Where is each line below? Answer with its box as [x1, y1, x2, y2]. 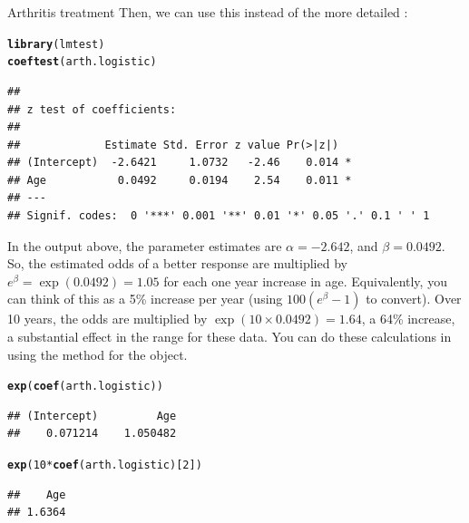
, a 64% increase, [361, 309, 455, 328]
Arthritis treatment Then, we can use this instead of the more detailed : [7, 3, 408, 21]
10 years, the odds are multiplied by [7, 309, 208, 328]
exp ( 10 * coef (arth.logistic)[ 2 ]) [7, 459, 202, 472]
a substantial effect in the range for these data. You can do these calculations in [7, 327, 452, 346]
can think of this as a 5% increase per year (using [7, 289, 283, 308]
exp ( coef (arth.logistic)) [7, 380, 163, 393]
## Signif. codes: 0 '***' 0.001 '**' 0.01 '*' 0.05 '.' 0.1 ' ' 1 [7, 209, 430, 223]
